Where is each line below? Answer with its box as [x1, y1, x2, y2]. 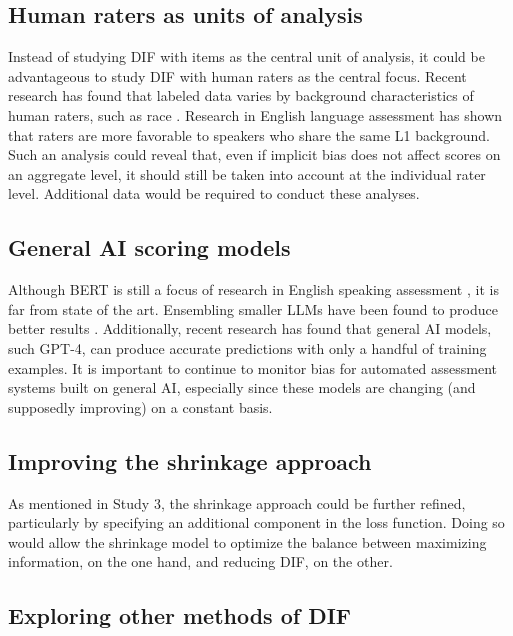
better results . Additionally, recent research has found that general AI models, [8, 318, 492, 339]
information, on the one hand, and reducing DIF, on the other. [8, 551, 393, 572]
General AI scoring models [8, 232, 291, 263]
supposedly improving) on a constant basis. [8, 396, 273, 417]
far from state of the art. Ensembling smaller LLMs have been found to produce [8, 298, 498, 319]
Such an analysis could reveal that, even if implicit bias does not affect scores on [8, 144, 501, 165]
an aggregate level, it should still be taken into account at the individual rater [8, 163, 486, 184]
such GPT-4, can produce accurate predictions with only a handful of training [8, 337, 487, 358]
